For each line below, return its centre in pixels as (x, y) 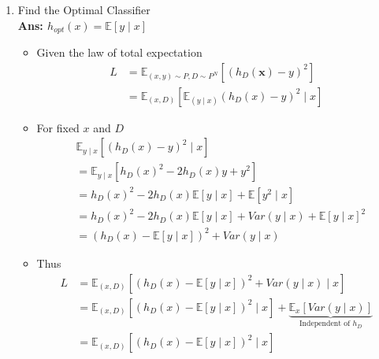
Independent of (325, 324)
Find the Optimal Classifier (84, 9)
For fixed (58, 127)
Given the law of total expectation (119, 52)
